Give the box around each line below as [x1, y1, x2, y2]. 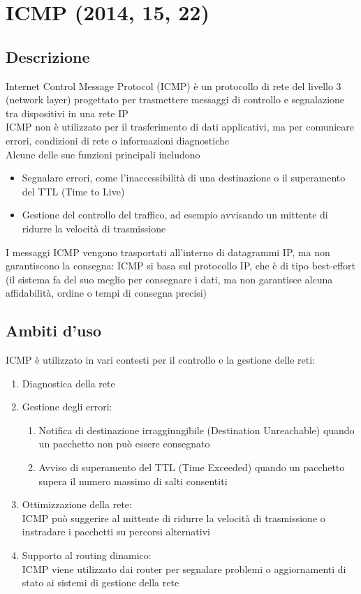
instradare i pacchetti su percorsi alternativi [22, 524, 210, 539]
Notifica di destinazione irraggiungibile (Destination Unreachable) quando [38, 422, 355, 437]
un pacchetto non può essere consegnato [38, 436, 210, 451]
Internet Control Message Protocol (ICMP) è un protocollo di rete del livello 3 [6, 78, 341, 93]
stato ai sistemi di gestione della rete [22, 575, 179, 590]
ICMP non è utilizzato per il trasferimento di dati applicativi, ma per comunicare [6, 119, 355, 134]
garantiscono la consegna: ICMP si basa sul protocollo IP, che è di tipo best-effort [6, 258, 356, 273]
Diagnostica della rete [22, 376, 115, 390]
